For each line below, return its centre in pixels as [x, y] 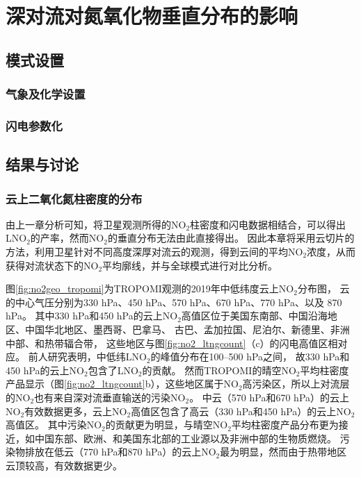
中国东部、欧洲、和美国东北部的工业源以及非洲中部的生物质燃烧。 [185, 438]
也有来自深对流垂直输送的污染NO [110, 397]
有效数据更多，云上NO [76, 411]
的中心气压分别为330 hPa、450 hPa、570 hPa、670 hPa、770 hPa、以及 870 [174, 302]
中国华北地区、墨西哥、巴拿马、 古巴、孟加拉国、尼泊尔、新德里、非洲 [187, 329]
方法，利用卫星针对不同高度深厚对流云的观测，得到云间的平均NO [154, 252]
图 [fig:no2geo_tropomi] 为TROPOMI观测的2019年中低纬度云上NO [150, 288]
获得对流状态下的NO [52, 265]
